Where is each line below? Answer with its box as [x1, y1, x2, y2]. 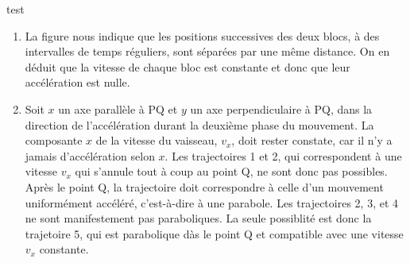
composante [25, 132, 83, 149]
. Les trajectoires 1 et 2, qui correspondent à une [164, 147, 402, 164]
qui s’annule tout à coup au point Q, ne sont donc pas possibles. [75, 163, 388, 180]
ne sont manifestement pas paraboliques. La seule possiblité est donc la [25, 210, 372, 226]
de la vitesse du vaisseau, [95, 132, 218, 149]
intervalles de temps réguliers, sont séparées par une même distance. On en [25, 43, 390, 60]
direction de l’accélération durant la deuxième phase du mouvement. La [25, 116, 374, 133]
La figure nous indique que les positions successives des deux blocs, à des [25, 27, 380, 44]
